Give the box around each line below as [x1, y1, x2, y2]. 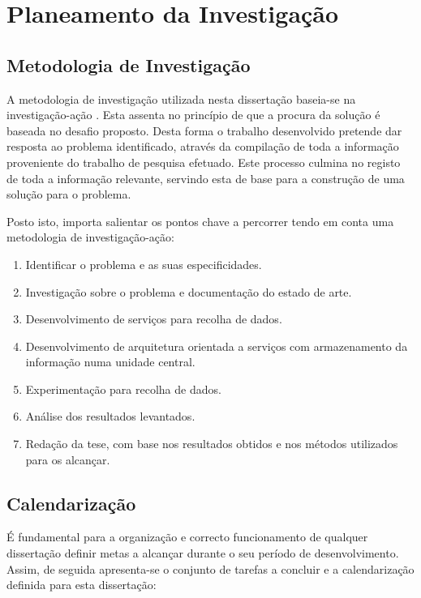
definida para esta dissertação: [6, 576, 157, 593]
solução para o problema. [6, 186, 131, 203]
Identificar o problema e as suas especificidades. [25, 255, 262, 272]
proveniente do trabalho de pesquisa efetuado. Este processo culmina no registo [6, 153, 401, 170]
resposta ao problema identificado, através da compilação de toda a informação [6, 138, 399, 155]
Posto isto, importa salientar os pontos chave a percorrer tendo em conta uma [6, 212, 394, 229]
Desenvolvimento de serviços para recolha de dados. [25, 310, 282, 327]
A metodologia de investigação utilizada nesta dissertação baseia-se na [6, 90, 356, 107]
